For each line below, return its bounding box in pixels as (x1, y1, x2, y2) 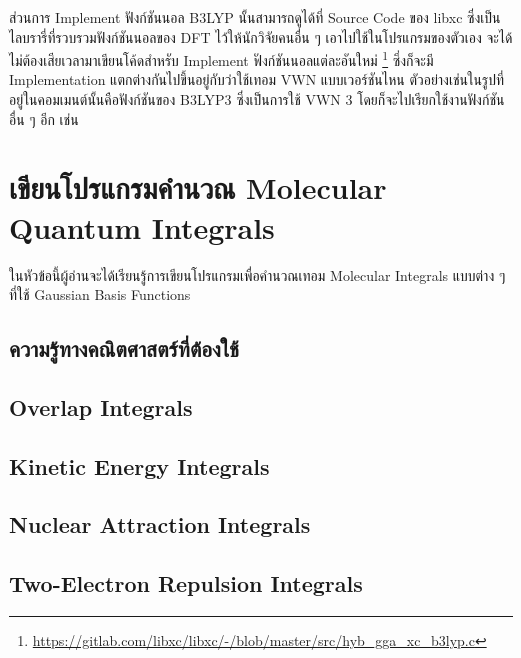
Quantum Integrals (9, 206, 275, 247)
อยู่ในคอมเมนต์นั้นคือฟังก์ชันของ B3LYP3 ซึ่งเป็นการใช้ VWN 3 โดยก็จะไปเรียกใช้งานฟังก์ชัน (9, 89, 505, 110)
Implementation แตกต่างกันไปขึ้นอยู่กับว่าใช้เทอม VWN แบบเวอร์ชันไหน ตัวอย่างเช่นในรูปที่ (9, 69, 504, 90)
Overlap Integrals (9, 391, 193, 422)
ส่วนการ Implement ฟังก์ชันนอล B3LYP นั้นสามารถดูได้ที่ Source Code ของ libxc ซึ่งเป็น (9, 7, 501, 27)
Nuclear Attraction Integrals (9, 509, 311, 540)
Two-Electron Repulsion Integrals (9, 568, 363, 599)
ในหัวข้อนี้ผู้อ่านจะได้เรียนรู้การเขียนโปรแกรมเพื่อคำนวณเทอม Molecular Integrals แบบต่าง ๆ (9, 264, 506, 285)
